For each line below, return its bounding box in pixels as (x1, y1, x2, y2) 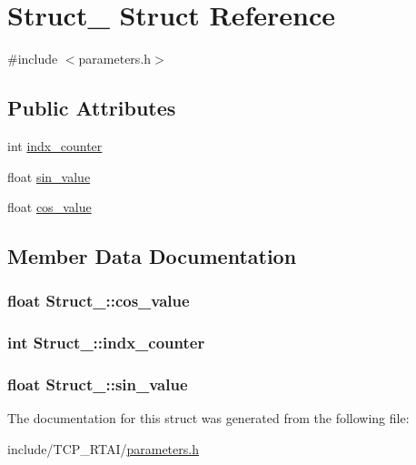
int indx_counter (7, 136, 103, 155)
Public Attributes (7, 94, 176, 122)
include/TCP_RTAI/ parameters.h (7, 439, 199, 458)
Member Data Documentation (7, 242, 297, 270)
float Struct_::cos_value (7, 289, 190, 312)
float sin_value (7, 167, 91, 186)
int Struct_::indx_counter (7, 331, 205, 354)
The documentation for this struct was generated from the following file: (7, 409, 410, 428)
